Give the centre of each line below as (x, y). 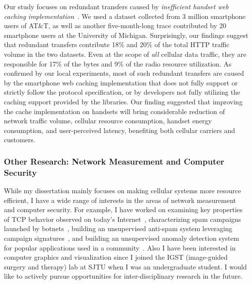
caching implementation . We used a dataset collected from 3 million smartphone (125, 16)
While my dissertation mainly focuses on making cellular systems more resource (123, 191)
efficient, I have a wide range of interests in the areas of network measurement (120, 200)
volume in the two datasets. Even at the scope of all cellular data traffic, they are (125, 54)
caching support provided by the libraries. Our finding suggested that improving (123, 101)
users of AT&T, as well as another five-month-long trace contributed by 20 (115, 25)
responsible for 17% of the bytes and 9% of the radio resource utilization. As (118, 63)
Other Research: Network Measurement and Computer (114, 161)
